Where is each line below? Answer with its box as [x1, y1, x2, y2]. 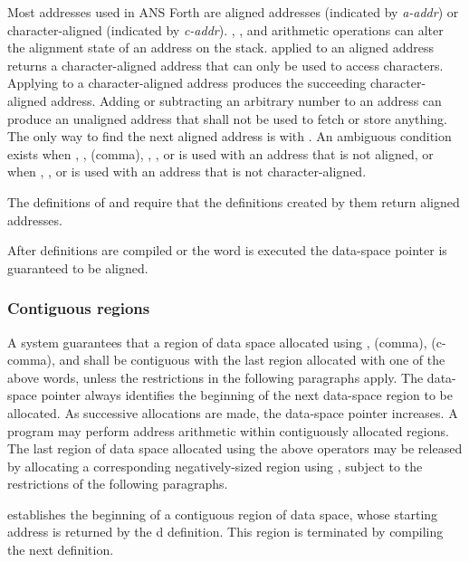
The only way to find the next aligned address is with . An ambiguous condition [7, 127, 452, 146]
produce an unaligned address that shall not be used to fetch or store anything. [7, 109, 447, 128]
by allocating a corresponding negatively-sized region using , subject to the [7, 456, 423, 475]
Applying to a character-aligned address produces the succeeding [7, 73, 367, 92]
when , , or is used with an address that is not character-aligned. [7, 162, 367, 181]
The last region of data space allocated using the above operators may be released [7, 439, 463, 458]
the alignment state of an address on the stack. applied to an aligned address [7, 38, 435, 57]
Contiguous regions [7, 297, 150, 319]
